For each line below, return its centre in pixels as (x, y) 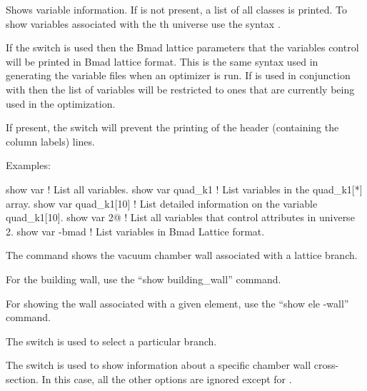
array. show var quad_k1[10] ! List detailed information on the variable (162, 203)
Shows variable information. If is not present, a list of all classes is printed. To (176, 9)
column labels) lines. (50, 141)
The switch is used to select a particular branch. (111, 341)
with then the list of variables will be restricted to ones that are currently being (180, 89)
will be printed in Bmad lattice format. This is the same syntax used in (162, 61)
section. (22, 379)
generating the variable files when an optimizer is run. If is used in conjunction (178, 75)
